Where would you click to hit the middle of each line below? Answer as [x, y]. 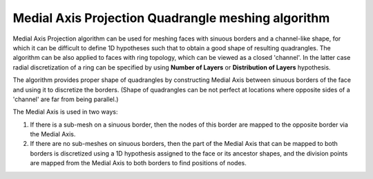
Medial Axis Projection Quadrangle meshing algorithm [171, 18]
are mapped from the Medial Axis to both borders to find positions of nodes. [138, 163]
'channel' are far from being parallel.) [66, 99]
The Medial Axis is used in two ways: [65, 112]
